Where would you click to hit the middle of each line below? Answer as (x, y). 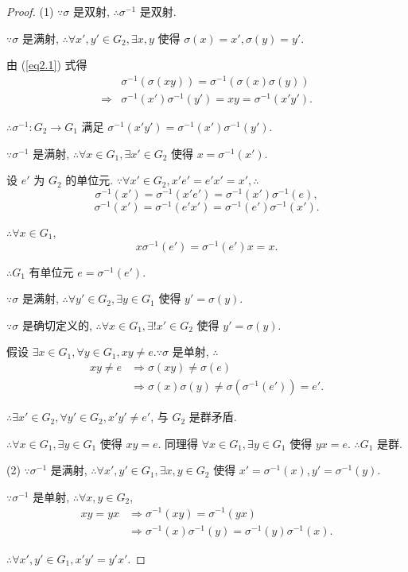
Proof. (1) (30, 11)
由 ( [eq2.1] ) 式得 (47, 65)
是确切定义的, (57, 325)
